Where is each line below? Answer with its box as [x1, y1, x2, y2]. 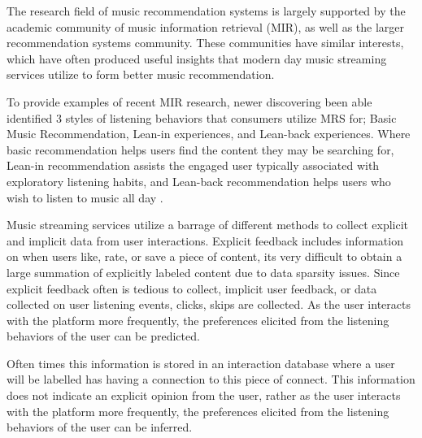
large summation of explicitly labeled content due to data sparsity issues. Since [7, 263, 400, 280]
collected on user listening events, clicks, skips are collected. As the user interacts [7, 296, 411, 313]
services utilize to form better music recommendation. [7, 66, 275, 83]
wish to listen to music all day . [7, 189, 163, 206]
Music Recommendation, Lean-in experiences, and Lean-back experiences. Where [7, 125, 411, 142]
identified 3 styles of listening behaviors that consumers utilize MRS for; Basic [7, 109, 397, 126]
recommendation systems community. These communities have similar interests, [7, 34, 404, 51]
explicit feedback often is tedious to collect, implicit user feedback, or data [7, 280, 377, 297]
